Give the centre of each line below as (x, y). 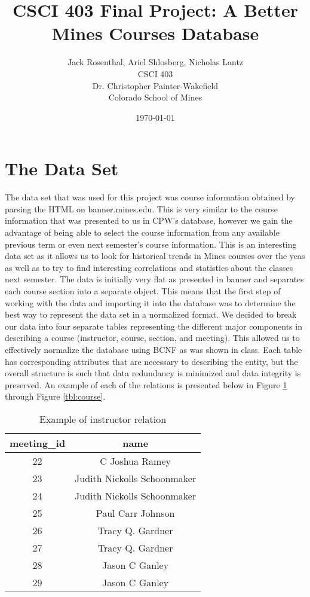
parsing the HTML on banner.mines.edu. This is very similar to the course (142, 208)
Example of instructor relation (103, 419)
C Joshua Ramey (135, 461)
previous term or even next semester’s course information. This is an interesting (151, 244)
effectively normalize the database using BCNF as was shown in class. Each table (154, 349)
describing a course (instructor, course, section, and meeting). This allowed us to (152, 338)
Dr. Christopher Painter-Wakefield (155, 85)
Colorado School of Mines (155, 97)
